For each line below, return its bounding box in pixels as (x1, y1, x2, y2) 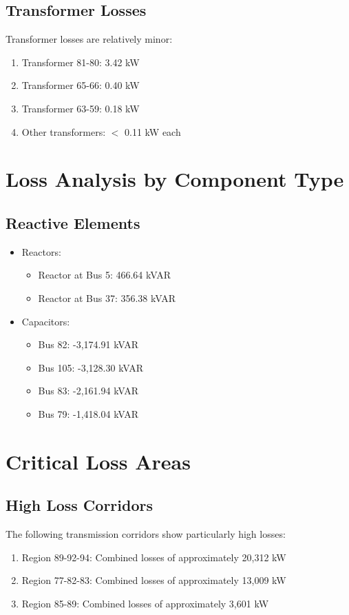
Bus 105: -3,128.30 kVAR (38, 360, 144, 374)
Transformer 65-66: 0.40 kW (21, 78, 140, 92)
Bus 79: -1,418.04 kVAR (38, 406, 139, 421)
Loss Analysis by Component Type (6, 165, 344, 193)
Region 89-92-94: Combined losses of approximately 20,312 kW (21, 550, 286, 564)
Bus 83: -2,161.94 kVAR (38, 383, 139, 398)
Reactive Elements (6, 212, 140, 233)
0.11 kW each (125, 124, 181, 139)
